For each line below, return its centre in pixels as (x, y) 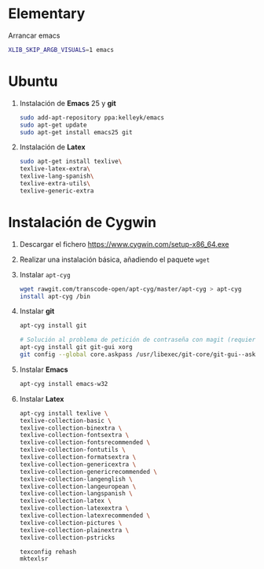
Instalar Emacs (44, 369)
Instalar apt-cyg (45, 274)
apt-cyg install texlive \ (64, 413)
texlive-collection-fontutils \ (72, 450)
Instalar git (37, 311)
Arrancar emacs (34, 35)
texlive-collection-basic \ (65, 420)
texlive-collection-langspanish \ (76, 494)
